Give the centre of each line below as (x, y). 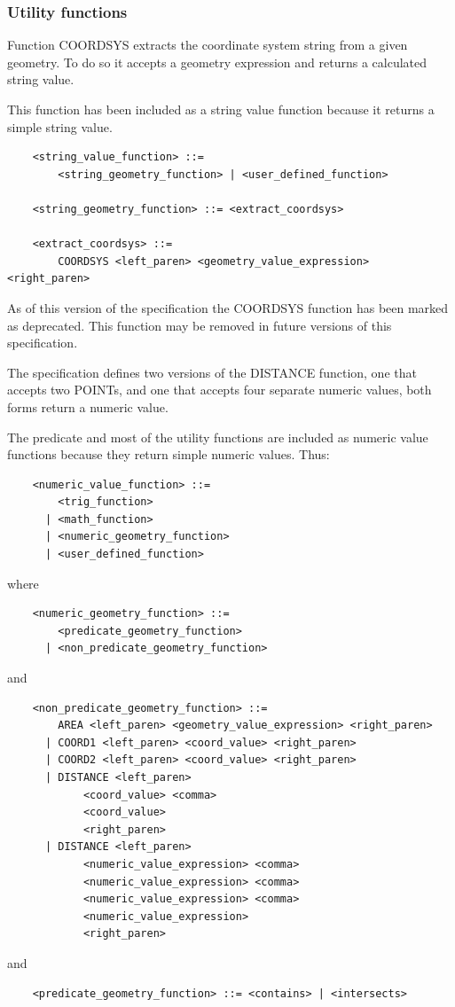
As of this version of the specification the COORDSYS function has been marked (228, 307)
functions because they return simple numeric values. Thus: (169, 454)
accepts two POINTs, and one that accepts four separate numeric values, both (220, 390)
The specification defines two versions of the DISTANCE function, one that (212, 372)
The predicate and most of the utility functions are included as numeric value (218, 437)
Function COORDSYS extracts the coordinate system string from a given (208, 45)
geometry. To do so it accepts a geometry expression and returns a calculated (217, 62)
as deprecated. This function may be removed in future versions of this (200, 325)
